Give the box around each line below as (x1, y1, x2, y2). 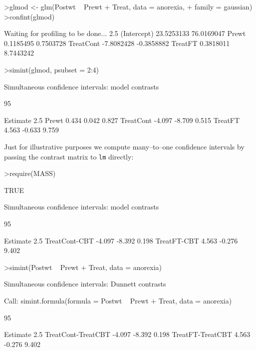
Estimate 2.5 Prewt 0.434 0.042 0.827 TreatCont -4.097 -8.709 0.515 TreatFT (4, 114, 240, 125)
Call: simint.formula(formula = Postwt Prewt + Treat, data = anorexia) (4, 295, 232, 305)
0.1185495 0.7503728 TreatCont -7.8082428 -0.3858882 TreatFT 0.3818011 (4, 37, 230, 48)
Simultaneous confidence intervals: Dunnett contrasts (4, 278, 166, 289)
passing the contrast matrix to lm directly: (4, 151, 134, 161)
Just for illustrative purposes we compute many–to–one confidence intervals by (4, 141, 245, 151)
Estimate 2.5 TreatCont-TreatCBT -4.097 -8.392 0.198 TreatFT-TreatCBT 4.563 (4, 329, 251, 339)
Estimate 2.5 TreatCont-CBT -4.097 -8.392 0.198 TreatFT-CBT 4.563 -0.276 (4, 235, 238, 245)
